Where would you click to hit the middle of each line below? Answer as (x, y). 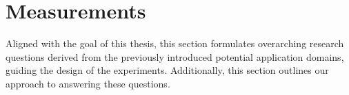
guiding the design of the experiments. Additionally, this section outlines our (167, 70)
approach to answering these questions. (88, 83)
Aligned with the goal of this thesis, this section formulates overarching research (175, 43)
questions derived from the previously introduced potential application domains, (175, 56)
